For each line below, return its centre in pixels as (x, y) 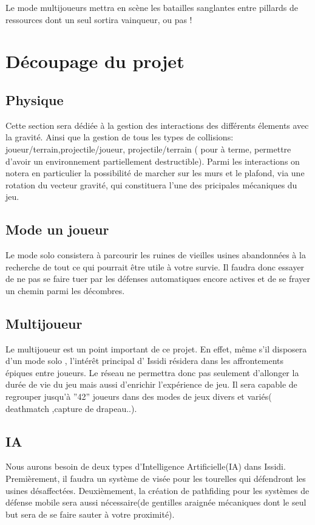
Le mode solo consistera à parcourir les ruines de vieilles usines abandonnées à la (156, 255)
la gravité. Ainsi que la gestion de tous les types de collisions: (120, 137)
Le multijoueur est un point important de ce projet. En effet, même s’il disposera (156, 348)
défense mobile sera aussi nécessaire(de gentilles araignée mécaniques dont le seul (156, 502)
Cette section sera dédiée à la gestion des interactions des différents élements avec (157, 125)
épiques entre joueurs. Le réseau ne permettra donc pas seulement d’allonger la (152, 372)
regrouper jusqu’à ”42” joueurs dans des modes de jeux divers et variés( (139, 396)
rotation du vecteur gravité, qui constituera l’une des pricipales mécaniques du (151, 184)
